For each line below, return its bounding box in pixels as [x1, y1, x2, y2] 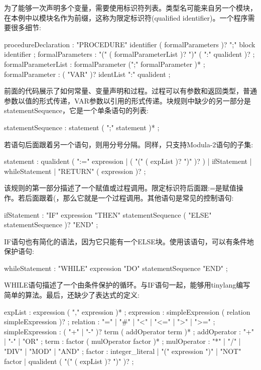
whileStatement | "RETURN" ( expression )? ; [4, 165, 146, 176]
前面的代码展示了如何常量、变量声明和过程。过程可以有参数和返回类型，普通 [4, 85, 257, 96]
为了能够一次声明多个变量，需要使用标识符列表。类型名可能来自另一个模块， [4, 3, 257, 13]
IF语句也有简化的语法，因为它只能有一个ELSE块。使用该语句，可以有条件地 [4, 236, 254, 246]
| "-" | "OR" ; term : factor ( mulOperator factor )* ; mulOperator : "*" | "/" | [4, 336, 241, 346]
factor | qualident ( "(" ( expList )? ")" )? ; [4, 355, 134, 366]
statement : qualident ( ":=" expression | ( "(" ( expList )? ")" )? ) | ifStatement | [4, 156, 252, 166]
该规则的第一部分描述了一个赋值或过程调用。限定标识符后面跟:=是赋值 [4, 182, 236, 193]
